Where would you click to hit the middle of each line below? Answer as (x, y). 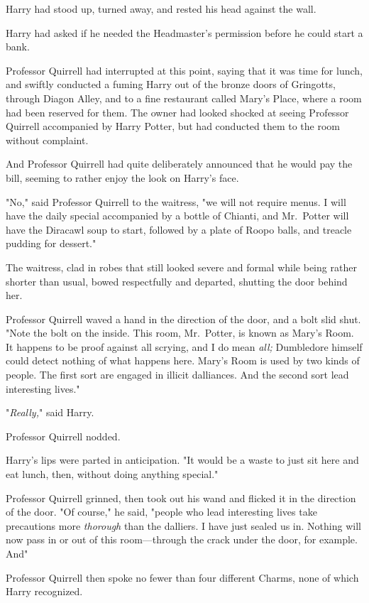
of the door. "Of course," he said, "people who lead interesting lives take (161, 512)
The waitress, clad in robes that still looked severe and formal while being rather (181, 267)
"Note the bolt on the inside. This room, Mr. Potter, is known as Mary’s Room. (180, 333)
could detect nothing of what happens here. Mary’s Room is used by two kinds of (183, 360)
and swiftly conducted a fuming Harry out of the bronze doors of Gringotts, (171, 84)
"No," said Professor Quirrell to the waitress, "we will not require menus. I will (176, 201)
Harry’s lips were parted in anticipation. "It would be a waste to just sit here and (182, 460)
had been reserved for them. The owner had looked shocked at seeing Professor (177, 112)
